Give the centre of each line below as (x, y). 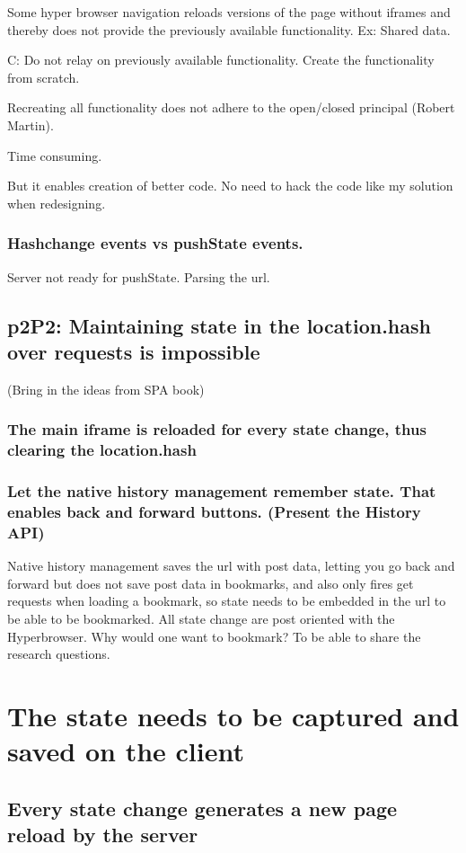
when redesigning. (57, 203)
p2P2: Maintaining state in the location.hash (219, 325)
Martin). (31, 124)
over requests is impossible (134, 351)
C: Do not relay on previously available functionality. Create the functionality (221, 60)
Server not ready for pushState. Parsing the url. (139, 276)
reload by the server (103, 835)
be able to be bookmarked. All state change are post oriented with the (201, 618)
